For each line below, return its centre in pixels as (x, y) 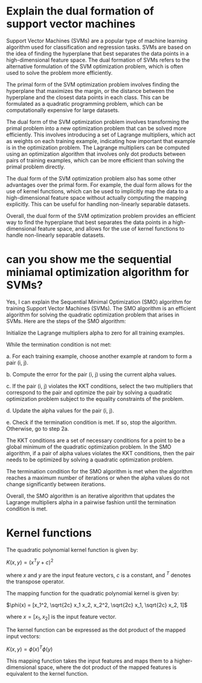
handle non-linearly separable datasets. (56, 235)
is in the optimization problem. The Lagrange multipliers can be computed (98, 147)
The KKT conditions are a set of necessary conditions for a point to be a (96, 440)
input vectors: (24, 636)
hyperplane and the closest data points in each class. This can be (88, 97)
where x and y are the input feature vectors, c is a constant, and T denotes (99, 575)
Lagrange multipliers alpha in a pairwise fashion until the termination (91, 502)
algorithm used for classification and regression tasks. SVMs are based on (99, 47)
